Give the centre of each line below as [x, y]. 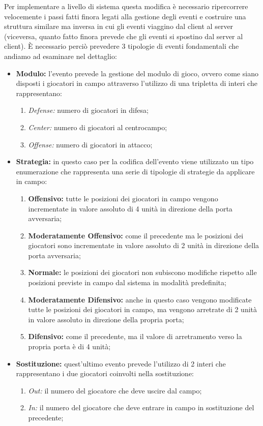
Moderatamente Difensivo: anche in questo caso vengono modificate [140, 299]
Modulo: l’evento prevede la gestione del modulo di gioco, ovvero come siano [137, 73]
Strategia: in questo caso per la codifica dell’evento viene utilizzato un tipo [135, 161]
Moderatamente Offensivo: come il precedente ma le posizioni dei [136, 235]
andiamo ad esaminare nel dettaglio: [61, 56]
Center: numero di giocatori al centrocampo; [98, 127]
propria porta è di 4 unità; [69, 346]
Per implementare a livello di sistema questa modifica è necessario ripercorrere [126, 6]
